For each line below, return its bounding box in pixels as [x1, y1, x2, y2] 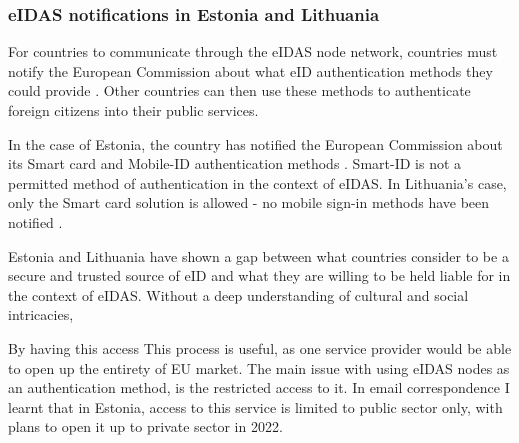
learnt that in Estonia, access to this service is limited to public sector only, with [8, 396, 503, 417]
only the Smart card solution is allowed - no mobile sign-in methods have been [8, 192, 490, 213]
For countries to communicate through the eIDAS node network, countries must [8, 41, 498, 62]
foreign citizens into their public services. [8, 100, 259, 120]
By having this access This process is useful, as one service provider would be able [8, 337, 512, 358]
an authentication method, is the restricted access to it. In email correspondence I [8, 377, 510, 398]
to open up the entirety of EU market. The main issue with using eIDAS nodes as [8, 357, 510, 378]
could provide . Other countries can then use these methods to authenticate [8, 80, 471, 101]
